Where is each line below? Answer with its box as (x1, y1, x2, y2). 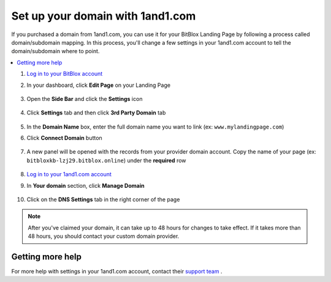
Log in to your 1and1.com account (26, 171, 112, 178)
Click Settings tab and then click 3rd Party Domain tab (26, 109, 166, 116)
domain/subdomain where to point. (11, 48, 100, 55)
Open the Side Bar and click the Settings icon (26, 95, 143, 102)
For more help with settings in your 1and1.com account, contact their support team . (11, 268, 223, 275)
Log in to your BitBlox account (26, 70, 103, 78)
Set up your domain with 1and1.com (11, 9, 196, 23)
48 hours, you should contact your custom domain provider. (28, 232, 180, 240)
